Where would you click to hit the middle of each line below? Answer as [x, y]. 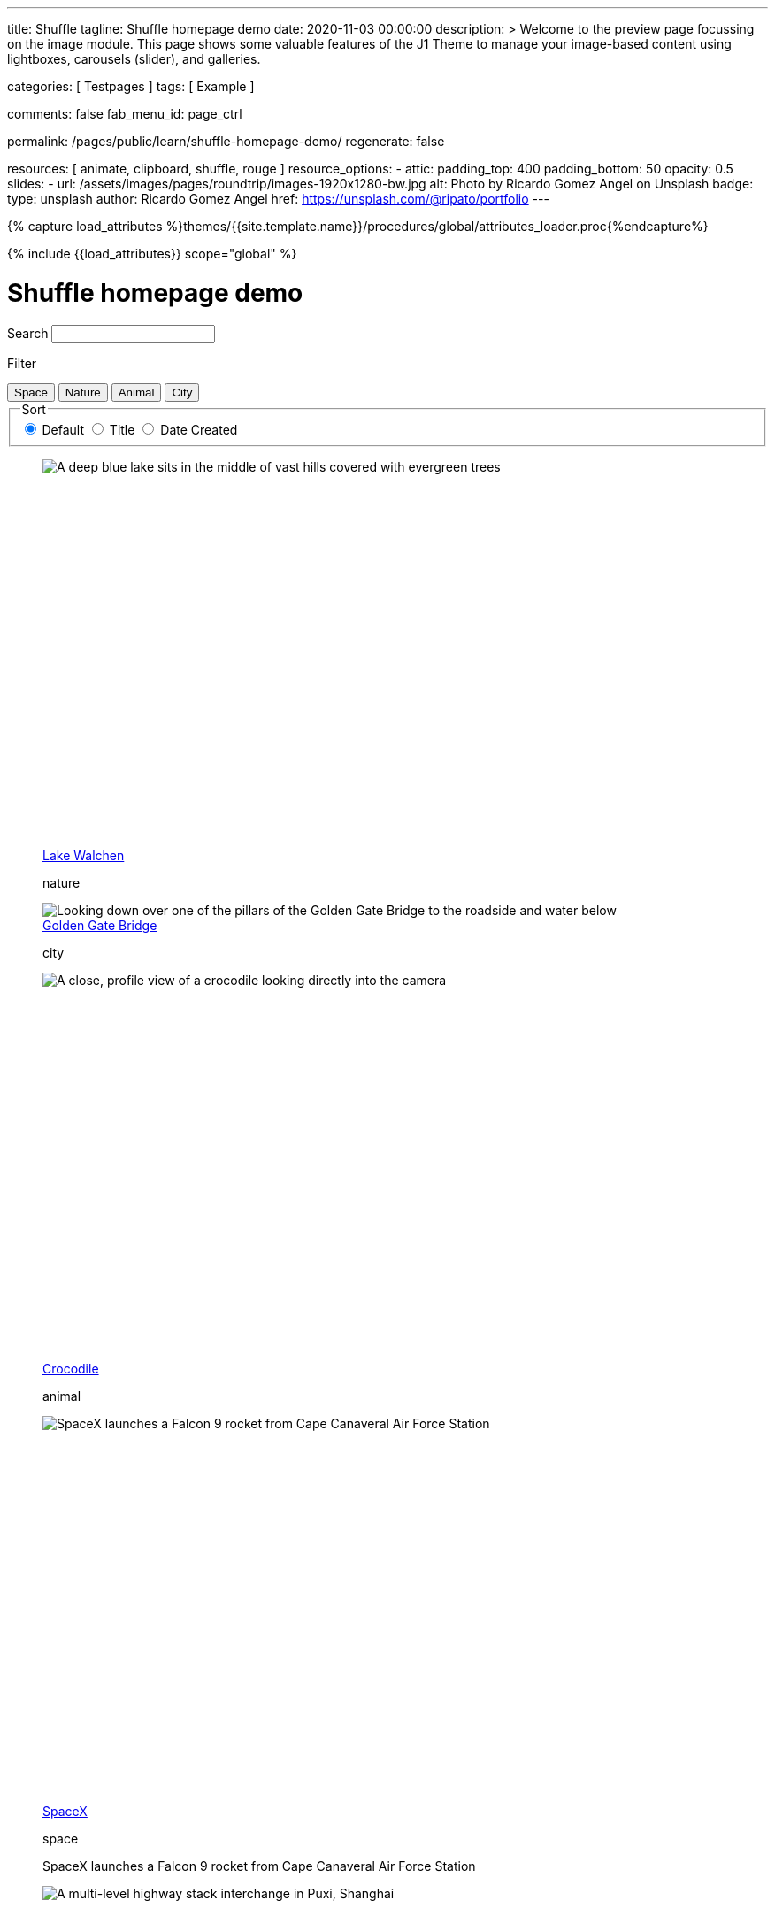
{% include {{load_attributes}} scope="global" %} [152, 254]
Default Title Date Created [140, 430]
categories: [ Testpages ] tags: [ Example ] [131, 86]
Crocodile [71, 1368]
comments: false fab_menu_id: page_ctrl [125, 114]
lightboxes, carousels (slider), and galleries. [134, 59]
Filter [22, 363]
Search [28, 333]
